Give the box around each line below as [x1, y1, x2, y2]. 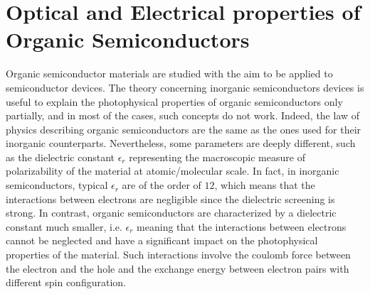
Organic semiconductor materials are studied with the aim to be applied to [6, 66, 333, 81]
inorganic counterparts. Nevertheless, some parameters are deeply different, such [6, 136, 356, 151]
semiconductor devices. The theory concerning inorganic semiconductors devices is [6, 80, 364, 94]
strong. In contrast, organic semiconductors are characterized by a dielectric [6, 205, 337, 220]
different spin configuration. [6, 275, 126, 290]
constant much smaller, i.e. [6, 219, 122, 234]
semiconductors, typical [6, 178, 108, 192]
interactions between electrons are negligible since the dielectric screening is [6, 191, 335, 206]
